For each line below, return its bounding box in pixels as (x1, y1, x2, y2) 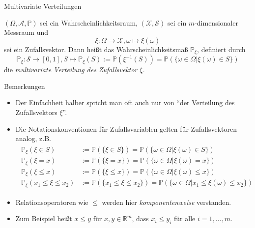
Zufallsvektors (15, 107, 57, 117)
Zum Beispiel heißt (15, 213, 72, 224)
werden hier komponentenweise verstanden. (102, 197, 231, 207)
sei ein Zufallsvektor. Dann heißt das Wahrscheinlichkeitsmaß (4, 44, 188, 54)
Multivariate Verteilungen (4, 1, 82, 11)
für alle (174, 213, 196, 224)
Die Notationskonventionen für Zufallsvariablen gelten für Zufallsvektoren (15, 123, 237, 134)
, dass (132, 213, 149, 224)
